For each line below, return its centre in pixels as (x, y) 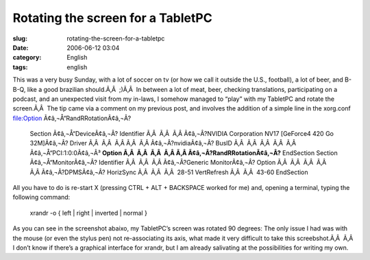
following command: (41, 197)
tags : (20, 67)
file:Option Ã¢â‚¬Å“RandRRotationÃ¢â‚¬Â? (72, 118)
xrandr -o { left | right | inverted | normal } (88, 213)
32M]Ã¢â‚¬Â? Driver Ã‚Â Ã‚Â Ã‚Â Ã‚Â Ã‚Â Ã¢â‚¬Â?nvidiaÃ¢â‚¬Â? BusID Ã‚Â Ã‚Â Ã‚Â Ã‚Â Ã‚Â (163, 143)
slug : (20, 38)
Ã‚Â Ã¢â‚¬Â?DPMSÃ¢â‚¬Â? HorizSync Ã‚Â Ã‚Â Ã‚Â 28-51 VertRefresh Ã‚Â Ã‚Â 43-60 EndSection (169, 172)
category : (27, 58)
